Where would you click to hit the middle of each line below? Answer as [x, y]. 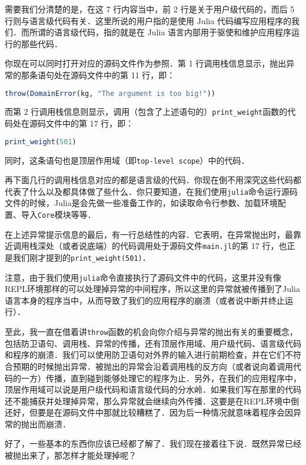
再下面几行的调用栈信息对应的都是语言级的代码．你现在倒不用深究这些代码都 [153, 180]
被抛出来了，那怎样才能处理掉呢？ [71, 455]
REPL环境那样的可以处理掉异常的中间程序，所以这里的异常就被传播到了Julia [152, 289]
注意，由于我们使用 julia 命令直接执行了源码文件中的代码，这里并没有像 [143, 277]
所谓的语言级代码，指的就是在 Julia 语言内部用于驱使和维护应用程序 [160, 32]
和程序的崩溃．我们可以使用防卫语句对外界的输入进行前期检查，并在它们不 [149, 355]
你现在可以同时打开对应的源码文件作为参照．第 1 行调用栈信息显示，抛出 [146, 63]
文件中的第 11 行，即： [131, 74]
